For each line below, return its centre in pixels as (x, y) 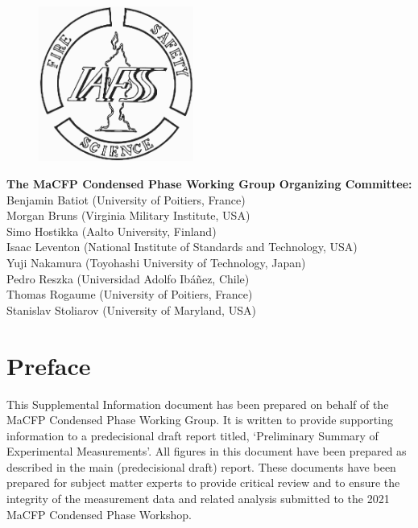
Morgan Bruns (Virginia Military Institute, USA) (128, 215)
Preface (49, 365)
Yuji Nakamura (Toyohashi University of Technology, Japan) (156, 263)
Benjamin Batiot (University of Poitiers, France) (126, 199)
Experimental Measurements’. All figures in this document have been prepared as (207, 451)
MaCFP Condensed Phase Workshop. (99, 514)
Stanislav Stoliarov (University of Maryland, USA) (131, 309)
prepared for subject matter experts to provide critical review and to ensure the (203, 483)
